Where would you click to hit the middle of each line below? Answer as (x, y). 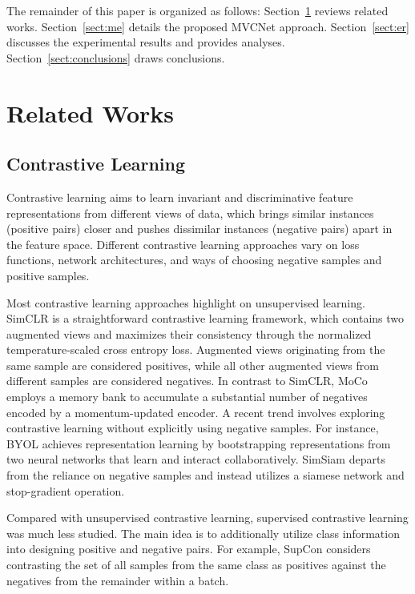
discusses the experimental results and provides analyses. (146, 42)
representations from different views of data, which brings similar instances (190, 213)
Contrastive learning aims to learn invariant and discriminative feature (180, 197)
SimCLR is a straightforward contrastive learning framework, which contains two (205, 318)
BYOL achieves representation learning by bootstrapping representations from (199, 443)
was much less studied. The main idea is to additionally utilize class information (203, 533)
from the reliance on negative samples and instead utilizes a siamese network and (205, 475)
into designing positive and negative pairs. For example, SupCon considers (189, 549)
